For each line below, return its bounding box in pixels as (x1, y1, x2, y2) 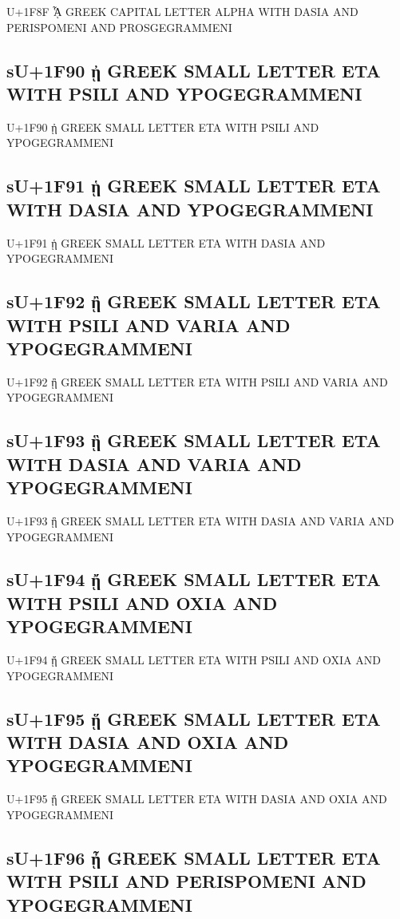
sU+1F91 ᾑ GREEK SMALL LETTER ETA (6, 173, 381, 198)
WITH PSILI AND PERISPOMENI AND (6, 869, 366, 893)
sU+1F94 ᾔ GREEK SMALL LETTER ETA (6, 567, 381, 592)
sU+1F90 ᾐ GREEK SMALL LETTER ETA (6, 57, 381, 82)
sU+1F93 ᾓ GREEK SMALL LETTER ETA (6, 428, 381, 453)
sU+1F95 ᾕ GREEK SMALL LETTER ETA (6, 706, 381, 731)
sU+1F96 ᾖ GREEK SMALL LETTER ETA (6, 845, 381, 869)
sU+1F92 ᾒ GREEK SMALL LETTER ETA (6, 289, 381, 314)
